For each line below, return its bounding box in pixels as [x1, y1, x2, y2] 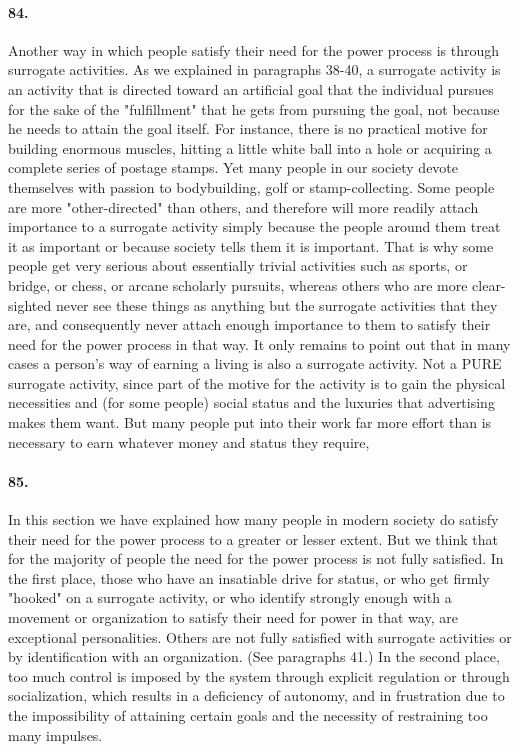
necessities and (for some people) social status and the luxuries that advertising [8, 392, 495, 413]
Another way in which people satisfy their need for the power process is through [8, 39, 500, 60]
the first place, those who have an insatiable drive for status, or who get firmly [8, 567, 490, 588]
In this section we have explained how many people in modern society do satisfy [8, 509, 499, 530]
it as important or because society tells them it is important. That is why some [8, 235, 494, 256]
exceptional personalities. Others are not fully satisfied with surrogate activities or [8, 626, 512, 647]
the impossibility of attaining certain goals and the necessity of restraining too [8, 705, 488, 725]
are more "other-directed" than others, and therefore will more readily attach [8, 196, 479, 217]
